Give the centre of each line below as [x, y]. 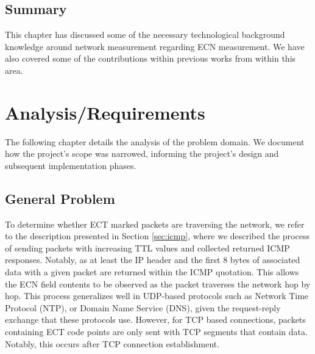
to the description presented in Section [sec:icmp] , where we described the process [157, 236]
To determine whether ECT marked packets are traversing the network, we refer [155, 224]
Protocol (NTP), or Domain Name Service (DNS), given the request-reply [143, 307]
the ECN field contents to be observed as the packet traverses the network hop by [158, 284]
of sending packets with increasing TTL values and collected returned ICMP [147, 247]
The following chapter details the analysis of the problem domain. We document [155, 141]
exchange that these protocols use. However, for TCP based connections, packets [155, 320]
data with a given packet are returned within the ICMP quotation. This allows [152, 272]
